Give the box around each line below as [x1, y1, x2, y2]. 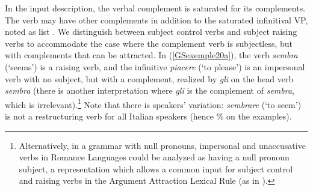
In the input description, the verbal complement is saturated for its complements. [5, 2, 306, 14]
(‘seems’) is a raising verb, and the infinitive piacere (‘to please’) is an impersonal [5, 60, 305, 73]
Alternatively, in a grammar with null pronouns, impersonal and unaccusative [19, 139, 306, 151]
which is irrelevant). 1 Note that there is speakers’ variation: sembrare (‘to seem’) [5, 96, 302, 111]
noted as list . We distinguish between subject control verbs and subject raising [5, 25, 297, 38]
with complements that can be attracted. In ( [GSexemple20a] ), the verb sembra [5, 49, 298, 61]
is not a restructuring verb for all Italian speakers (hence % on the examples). [5, 110, 292, 122]
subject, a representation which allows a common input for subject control [19, 162, 293, 175]
